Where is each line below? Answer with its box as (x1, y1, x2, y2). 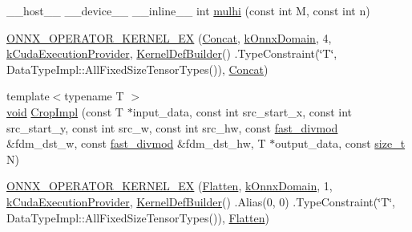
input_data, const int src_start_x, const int (132, 103, 353, 120)
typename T (64, 88, 124, 104)
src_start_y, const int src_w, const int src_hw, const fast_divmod (6, 119, 338, 136)
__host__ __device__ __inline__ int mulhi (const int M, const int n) (6, 2, 370, 18)
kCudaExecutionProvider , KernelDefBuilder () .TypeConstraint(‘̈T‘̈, (6, 45, 337, 62)
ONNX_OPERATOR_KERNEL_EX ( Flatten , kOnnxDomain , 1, (6, 177, 333, 194)
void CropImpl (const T (6, 103, 123, 120)
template (6, 88, 50, 104)
